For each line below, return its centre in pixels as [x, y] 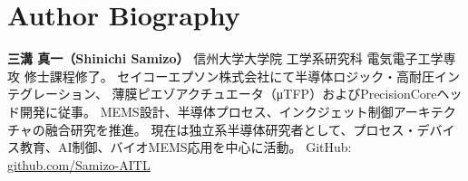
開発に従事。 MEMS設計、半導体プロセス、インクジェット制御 [206, 111]
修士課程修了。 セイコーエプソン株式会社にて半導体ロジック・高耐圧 [229, 76]
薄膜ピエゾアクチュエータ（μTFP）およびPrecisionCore [274, 94]
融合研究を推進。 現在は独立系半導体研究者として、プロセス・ [231, 129]
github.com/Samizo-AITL [79, 164]
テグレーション [51, 94]
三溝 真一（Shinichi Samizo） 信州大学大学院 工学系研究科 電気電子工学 [225, 58]
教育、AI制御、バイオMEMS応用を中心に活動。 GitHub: [185, 147]
